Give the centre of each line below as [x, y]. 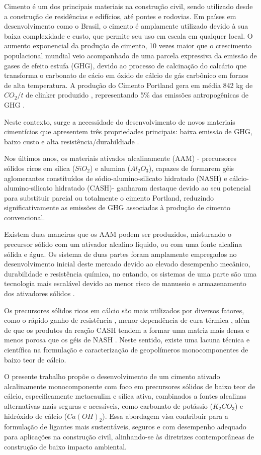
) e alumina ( [110, 168]
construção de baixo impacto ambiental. [65, 446]
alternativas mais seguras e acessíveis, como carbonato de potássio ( [108, 405]
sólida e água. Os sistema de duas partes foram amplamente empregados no [120, 254]
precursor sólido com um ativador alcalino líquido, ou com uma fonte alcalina [123, 244]
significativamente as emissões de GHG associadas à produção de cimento [117, 207]
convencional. [25, 217]
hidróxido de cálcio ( [36, 416]
